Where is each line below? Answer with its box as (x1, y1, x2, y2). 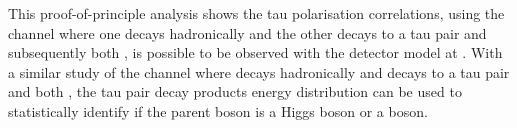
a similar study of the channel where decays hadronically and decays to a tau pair (8, 61, 510, 82)
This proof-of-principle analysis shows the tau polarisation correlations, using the (8, 3, 505, 23)
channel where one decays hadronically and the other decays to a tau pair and (8, 22, 487, 43)
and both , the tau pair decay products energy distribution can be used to (8, 81, 462, 102)
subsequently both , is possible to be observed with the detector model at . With (8, 42, 503, 63)
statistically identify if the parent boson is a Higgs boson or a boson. (8, 100, 428, 121)
